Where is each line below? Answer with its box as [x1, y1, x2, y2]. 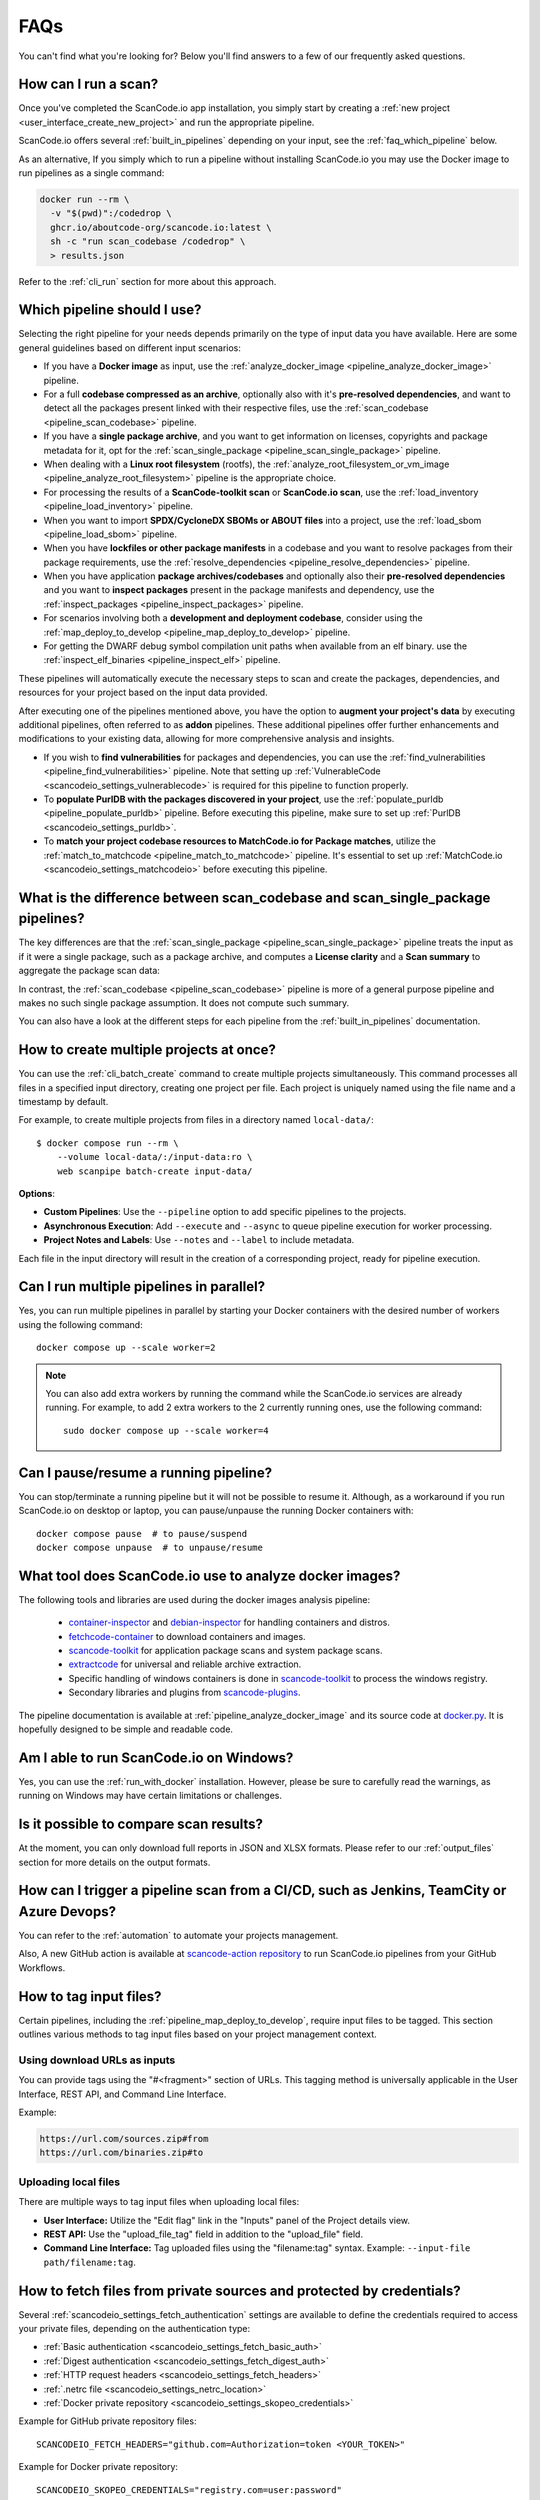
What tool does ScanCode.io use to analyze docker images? [18, 1567, 401, 1584]
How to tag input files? [18, 1988, 162, 2005]
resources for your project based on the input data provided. [18, 686, 269, 699]
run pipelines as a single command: [18, 167, 165, 179]
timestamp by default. [18, 1096, 109, 1108]
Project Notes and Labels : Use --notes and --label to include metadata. [43, 1234, 355, 1246]
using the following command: [18, 1318, 144, 1330]
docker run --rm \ [39, 194, 130, 205]
